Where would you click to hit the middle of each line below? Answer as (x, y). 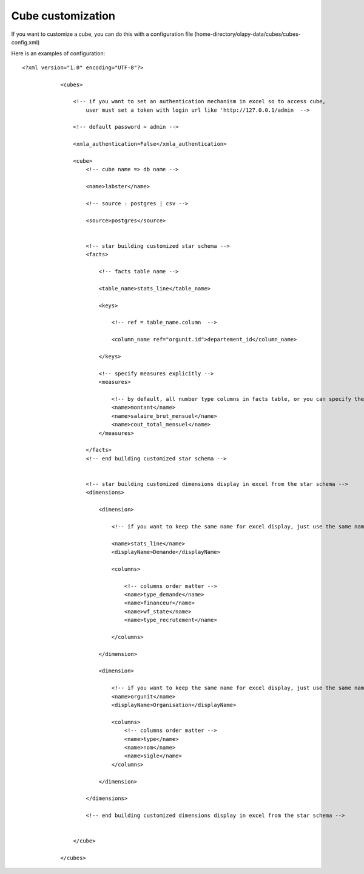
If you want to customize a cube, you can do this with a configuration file (102, 34)
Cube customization (63, 16)
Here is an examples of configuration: (58, 53)
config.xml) (25, 42)
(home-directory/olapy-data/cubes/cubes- (248, 34)
